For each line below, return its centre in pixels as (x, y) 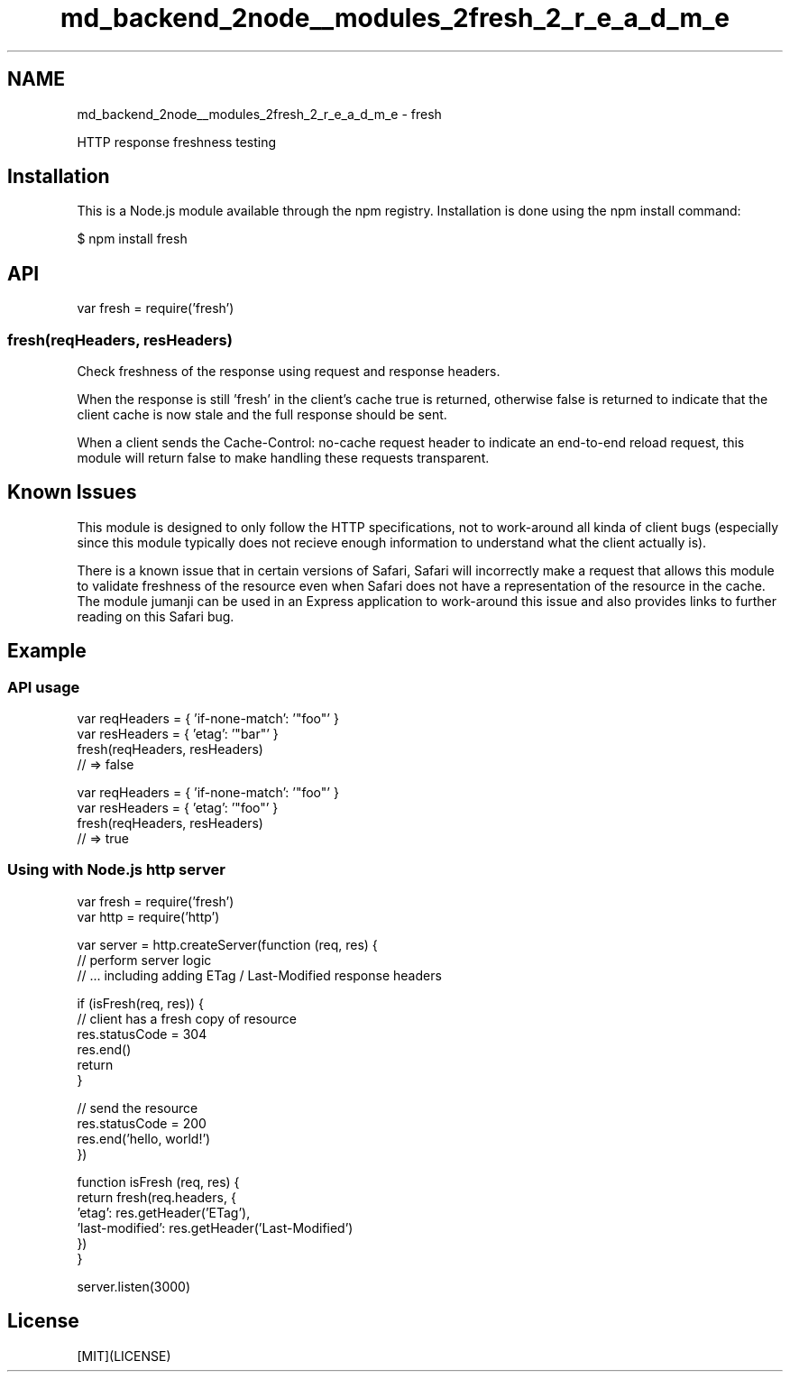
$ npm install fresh (132, 239)
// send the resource (138, 1108)
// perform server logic (144, 960)
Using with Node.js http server (116, 870)
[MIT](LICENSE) (124, 1356)
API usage (44, 687)
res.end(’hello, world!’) (144, 1138)
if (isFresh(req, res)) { (141, 1003)
